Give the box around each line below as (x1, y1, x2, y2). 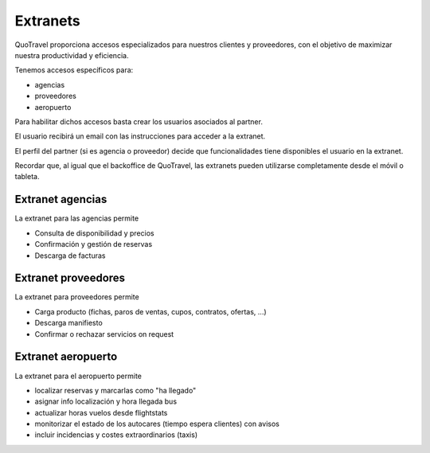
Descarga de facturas (34, 251, 106, 260)
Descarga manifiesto (34, 318, 103, 328)
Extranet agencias (14, 193, 107, 206)
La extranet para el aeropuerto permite (14, 371, 143, 381)
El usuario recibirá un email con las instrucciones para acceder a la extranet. (14, 131, 266, 141)
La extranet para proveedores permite (14, 292, 139, 302)
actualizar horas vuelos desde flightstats (34, 408, 168, 417)
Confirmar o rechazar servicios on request (34, 329, 174, 338)
